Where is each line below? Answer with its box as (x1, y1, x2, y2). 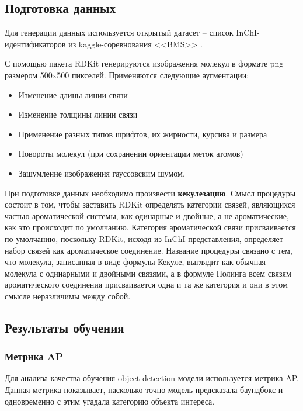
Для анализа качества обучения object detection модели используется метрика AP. (5, 372, 299, 384)
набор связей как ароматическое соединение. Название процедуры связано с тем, (5, 244, 292, 256)
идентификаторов (5, 37, 66, 50)
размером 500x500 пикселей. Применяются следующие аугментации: (5, 68, 249, 81)
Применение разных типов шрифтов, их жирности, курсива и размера (18, 127, 267, 140)
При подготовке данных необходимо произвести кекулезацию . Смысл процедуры (5, 186, 296, 199)
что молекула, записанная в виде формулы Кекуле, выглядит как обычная (5, 255, 266, 268)
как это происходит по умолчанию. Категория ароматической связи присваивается (5, 221, 296, 233)
